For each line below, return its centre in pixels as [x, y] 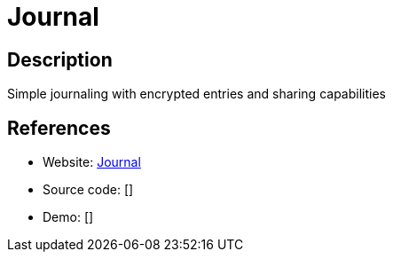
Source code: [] [88, 190]
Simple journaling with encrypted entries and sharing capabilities [196, 94]
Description [60, 59]
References [59, 128]
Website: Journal [92, 162]
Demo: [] [68, 217]
